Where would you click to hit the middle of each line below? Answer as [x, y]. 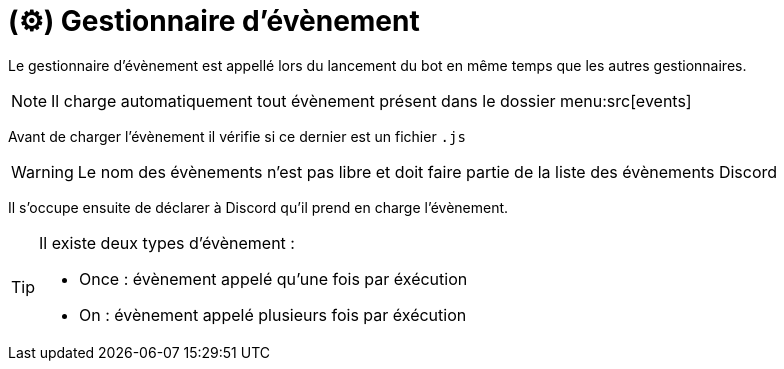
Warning [42, 171]
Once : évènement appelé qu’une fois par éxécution [273, 278]
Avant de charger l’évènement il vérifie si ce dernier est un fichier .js [237, 136]
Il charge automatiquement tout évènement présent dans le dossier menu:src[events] [371, 100]
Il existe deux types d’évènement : [167, 242]
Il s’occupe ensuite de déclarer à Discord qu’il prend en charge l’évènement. [258, 207]
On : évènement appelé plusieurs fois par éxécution [273, 314]
